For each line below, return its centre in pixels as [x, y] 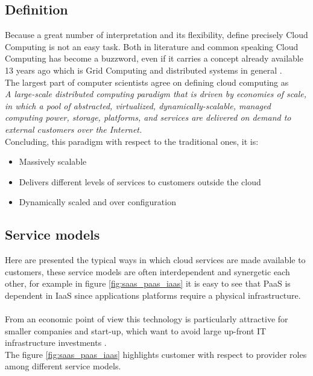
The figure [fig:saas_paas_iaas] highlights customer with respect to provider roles [156, 354]
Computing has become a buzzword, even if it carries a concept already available [154, 58]
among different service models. [63, 366]
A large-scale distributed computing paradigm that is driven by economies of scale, [156, 94]
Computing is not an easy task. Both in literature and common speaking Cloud [152, 46]
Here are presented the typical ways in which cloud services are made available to [155, 260]
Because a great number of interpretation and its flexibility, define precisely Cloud [156, 35]
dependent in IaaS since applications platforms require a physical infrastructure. [153, 295]
